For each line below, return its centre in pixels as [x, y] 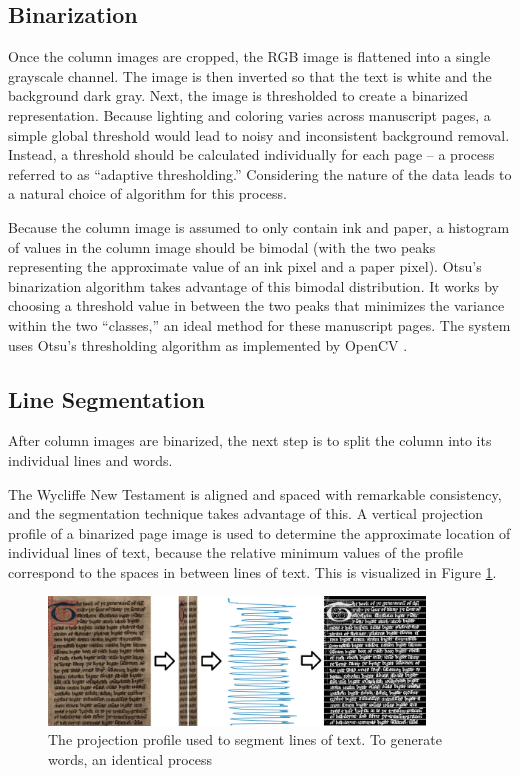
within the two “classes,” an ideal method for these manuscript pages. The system [259, 324]
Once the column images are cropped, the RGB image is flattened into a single [249, 56]
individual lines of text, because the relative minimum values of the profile [235, 552]
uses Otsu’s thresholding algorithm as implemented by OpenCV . [208, 344]
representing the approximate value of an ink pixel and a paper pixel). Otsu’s [245, 266]
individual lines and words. [90, 459]
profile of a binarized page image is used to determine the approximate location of [259, 532]
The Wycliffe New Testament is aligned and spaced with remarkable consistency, [255, 493]
